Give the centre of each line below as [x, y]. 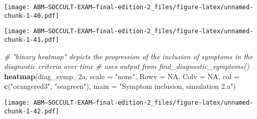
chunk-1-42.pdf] [32, 111]
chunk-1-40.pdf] [32, 16]
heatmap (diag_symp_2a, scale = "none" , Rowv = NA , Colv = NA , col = [122, 76]
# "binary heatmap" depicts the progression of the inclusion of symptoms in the [128, 56]
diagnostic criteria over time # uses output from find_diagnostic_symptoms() [127, 66]
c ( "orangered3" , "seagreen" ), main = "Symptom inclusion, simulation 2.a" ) [120, 86]
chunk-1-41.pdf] [32, 40]
